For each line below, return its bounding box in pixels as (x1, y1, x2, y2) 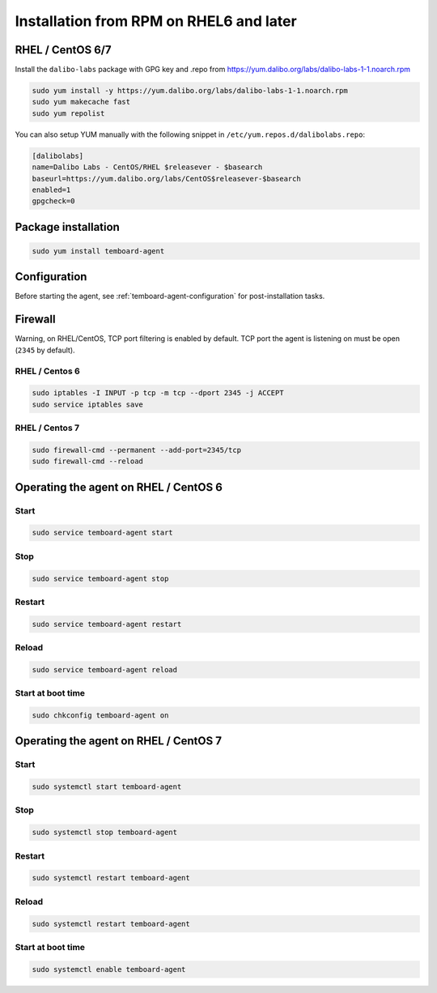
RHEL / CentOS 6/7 (15, 43, 112, 57)
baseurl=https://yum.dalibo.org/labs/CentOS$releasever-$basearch (32, 174, 301, 183)
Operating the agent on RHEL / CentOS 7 (15, 734, 223, 748)
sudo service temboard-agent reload (32, 665, 178, 674)
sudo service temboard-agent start (32, 528, 173, 538)
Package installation (15, 219, 121, 234)
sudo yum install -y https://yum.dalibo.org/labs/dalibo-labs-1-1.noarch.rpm (32, 86, 348, 96)
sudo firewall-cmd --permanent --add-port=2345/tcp (32, 445, 242, 454)
